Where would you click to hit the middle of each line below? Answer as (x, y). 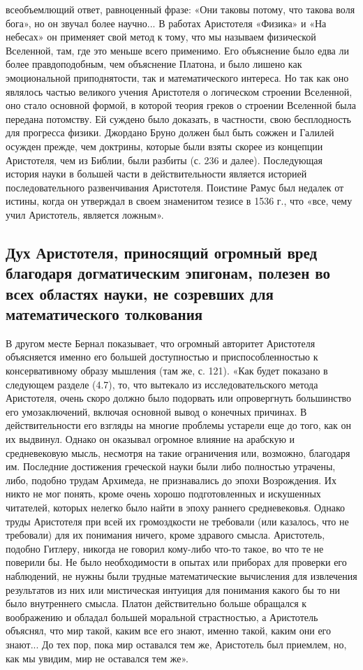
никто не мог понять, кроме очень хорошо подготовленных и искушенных (163, 494)
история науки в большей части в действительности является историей (156, 174)
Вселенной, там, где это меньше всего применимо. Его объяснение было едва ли (177, 50)
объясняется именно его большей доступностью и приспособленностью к (162, 357)
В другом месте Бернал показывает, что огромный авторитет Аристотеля (161, 343)
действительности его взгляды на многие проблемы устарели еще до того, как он (178, 425)
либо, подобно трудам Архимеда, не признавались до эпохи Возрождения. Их (171, 480)
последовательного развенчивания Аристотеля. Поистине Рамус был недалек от (175, 187)
